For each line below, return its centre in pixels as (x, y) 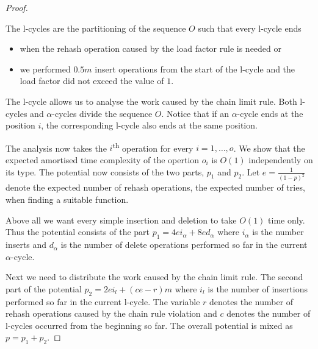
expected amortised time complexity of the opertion (103, 160)
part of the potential (44, 288)
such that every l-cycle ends (250, 28)
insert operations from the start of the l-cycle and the (195, 69)
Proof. (17, 7)
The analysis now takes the (56, 148)
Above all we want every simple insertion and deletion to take (121, 220)
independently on (281, 160)
